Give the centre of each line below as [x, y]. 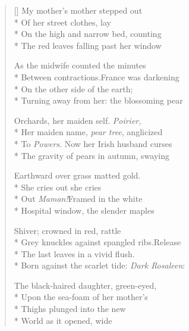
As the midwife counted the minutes [80, 65]
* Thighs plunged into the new [70, 309]
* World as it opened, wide [63, 320]
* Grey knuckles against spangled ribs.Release [97, 242]
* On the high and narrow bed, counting [88, 34]
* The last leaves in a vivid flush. [74, 253]
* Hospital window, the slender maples [84, 210]
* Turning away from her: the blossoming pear [98, 100]
